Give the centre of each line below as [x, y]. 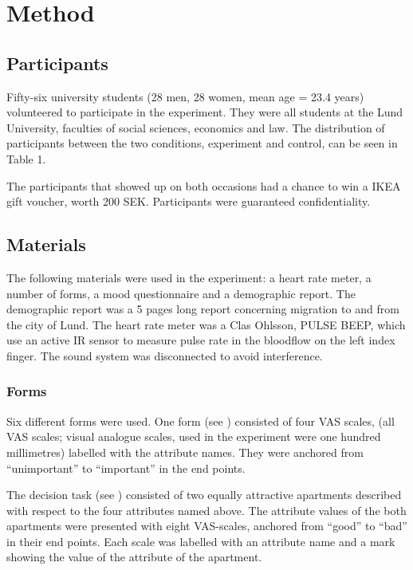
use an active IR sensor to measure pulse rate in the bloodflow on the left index [201, 340]
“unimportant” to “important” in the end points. [126, 468]
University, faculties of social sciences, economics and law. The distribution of [196, 127]
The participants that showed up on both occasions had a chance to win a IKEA [204, 185]
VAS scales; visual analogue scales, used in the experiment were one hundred [194, 436]
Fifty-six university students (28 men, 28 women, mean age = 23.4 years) [185, 96]
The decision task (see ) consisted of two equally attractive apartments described [204, 495]
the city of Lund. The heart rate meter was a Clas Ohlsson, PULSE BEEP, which [206, 324]
